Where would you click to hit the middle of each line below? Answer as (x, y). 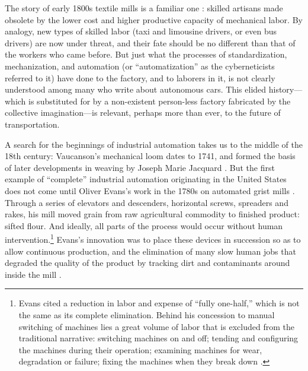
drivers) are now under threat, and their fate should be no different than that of (150, 42)
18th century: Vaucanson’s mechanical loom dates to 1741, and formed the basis (150, 156)
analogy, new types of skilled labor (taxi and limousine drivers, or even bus (141, 31)
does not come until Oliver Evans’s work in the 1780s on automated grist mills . (150, 190)
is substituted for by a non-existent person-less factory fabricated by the (160, 101)
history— (285, 89)
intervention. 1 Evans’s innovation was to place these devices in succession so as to (153, 238)
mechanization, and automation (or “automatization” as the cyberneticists (140, 66)
